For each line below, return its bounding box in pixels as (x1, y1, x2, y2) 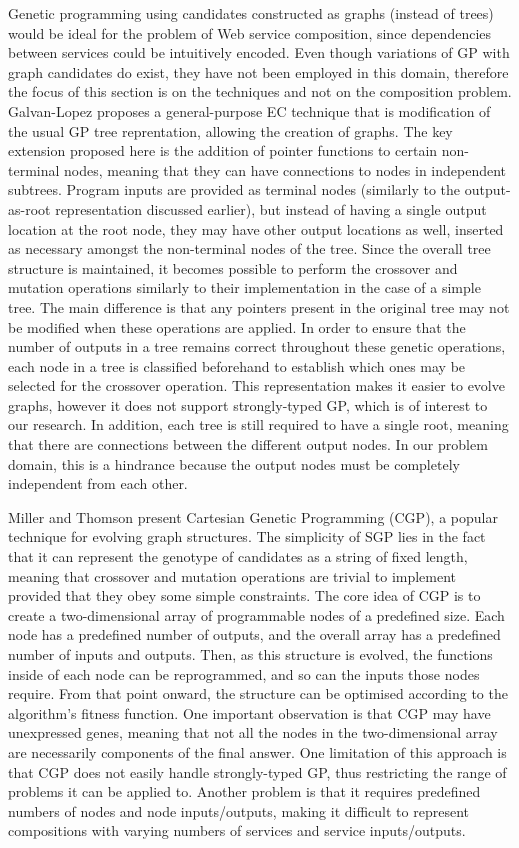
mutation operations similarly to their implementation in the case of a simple (8, 277, 481, 298)
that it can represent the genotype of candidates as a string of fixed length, (8, 546, 468, 567)
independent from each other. (8, 473, 188, 494)
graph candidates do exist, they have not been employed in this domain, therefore (8, 61, 509, 82)
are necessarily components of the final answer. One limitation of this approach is (8, 741, 507, 762)
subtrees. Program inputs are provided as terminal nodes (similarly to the (8, 179, 461, 200)
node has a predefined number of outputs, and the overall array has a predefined (8, 624, 501, 645)
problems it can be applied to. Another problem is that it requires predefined (8, 781, 481, 802)
